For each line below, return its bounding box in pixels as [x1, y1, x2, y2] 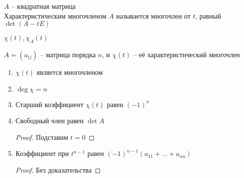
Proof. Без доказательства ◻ [15, 164, 101, 175]
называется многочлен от [116, 10, 191, 21]
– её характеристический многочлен [133, 49, 240, 59]
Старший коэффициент [15, 99, 84, 109]
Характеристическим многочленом [4, 10, 107, 21]
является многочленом [36, 67, 103, 77]
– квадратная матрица [11, 1, 76, 11]
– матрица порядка [40, 49, 96, 59]
